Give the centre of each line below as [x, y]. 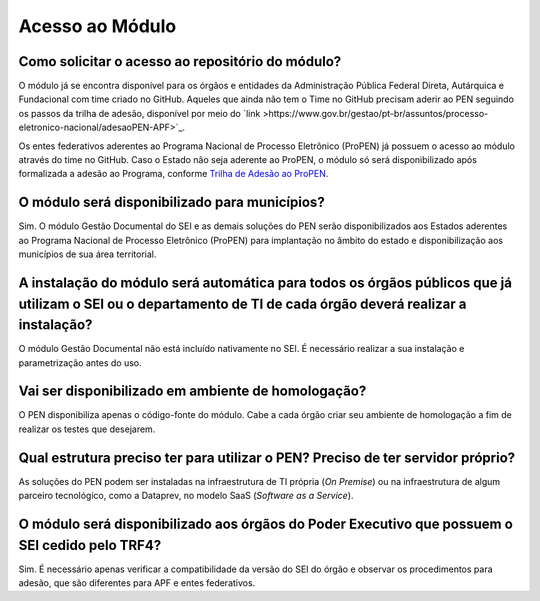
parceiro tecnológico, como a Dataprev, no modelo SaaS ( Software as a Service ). [186, 496]
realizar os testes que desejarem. [87, 429]
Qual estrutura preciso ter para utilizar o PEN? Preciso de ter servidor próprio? [267, 457]
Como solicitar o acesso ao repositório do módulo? [180, 61]
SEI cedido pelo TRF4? [90, 545]
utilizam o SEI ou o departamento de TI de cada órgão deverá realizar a [242, 303]
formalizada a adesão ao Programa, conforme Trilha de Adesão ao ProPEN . [173, 174]
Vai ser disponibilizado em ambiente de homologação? [192, 391]
